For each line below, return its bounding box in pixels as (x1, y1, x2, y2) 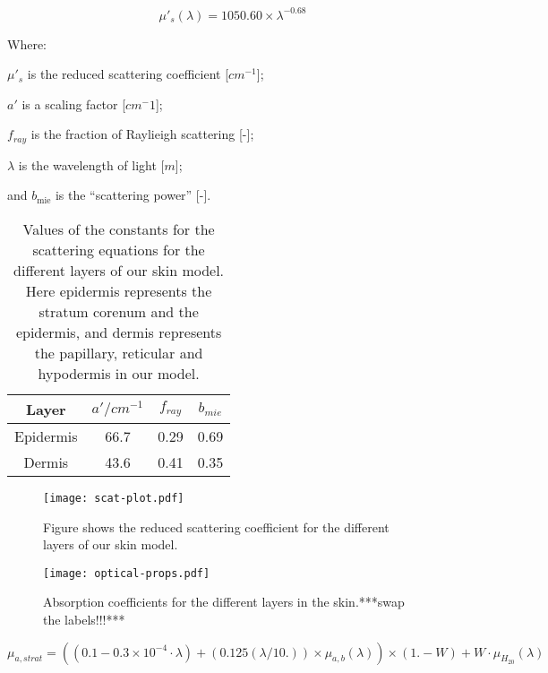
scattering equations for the (32, 238, 205, 260)
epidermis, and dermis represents (15, 321, 222, 342)
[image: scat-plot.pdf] (43, 491, 184, 505)
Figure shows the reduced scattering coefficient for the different (43, 517, 390, 536)
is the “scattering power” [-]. (55, 186, 211, 204)
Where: (7, 34, 47, 53)
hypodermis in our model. (38, 362, 200, 384)
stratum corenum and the (39, 300, 199, 322)
